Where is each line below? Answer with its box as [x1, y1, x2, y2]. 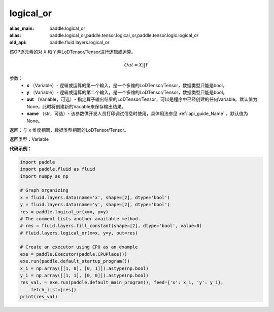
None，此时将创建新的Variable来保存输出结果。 [26, 103, 126, 109]
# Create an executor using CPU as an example [20, 244, 138, 250]
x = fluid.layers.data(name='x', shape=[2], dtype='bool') [20, 194, 170, 200]
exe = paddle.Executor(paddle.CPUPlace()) [20, 251, 127, 257]
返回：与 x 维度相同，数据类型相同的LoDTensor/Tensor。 [9, 127, 129, 133]
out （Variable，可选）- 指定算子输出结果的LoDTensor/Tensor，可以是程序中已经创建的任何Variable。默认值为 [26, 96, 258, 102]
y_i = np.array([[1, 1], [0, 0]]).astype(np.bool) [20, 272, 149, 279]
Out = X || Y [124, 62, 149, 68]
